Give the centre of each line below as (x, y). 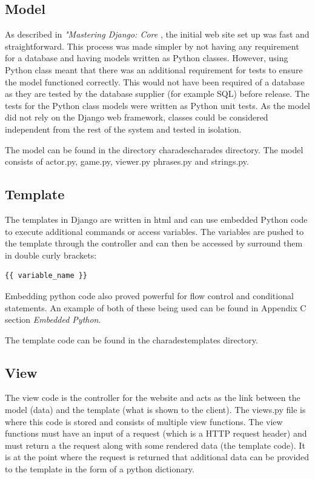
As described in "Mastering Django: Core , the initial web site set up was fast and (157, 34)
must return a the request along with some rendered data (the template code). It (155, 445)
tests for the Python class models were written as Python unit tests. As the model (157, 105)
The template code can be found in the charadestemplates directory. (131, 339)
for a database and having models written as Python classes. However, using (147, 58)
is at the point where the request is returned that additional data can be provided (157, 457)
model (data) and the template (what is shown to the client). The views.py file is (155, 410)
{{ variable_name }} (46, 276)
